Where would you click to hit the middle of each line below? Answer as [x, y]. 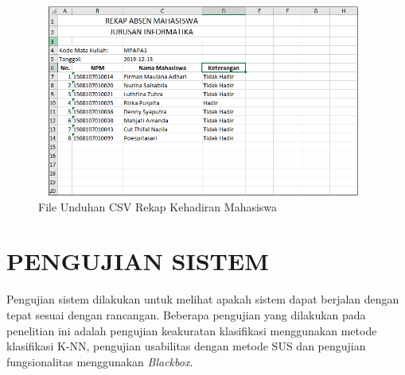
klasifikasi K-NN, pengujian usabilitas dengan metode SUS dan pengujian [186, 346]
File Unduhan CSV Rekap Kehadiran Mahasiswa [158, 206]
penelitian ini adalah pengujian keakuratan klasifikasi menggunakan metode [192, 330]
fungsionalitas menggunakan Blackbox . [100, 361]
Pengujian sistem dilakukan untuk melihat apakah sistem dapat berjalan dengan [203, 299]
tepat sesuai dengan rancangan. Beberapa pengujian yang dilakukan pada [186, 315]
